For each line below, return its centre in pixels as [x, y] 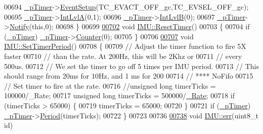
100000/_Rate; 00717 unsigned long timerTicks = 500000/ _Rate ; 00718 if [120, 95]
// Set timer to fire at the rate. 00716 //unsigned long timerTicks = [110, 85]
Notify [19, 26]
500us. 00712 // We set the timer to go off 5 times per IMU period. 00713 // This [131, 66]
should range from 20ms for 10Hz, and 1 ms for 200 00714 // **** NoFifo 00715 [129, 76]
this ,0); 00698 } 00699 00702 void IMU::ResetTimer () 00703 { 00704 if [141, 26]
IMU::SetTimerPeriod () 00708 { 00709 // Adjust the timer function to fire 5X [125, 46]
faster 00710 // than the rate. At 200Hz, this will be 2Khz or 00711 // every [123, 56]
